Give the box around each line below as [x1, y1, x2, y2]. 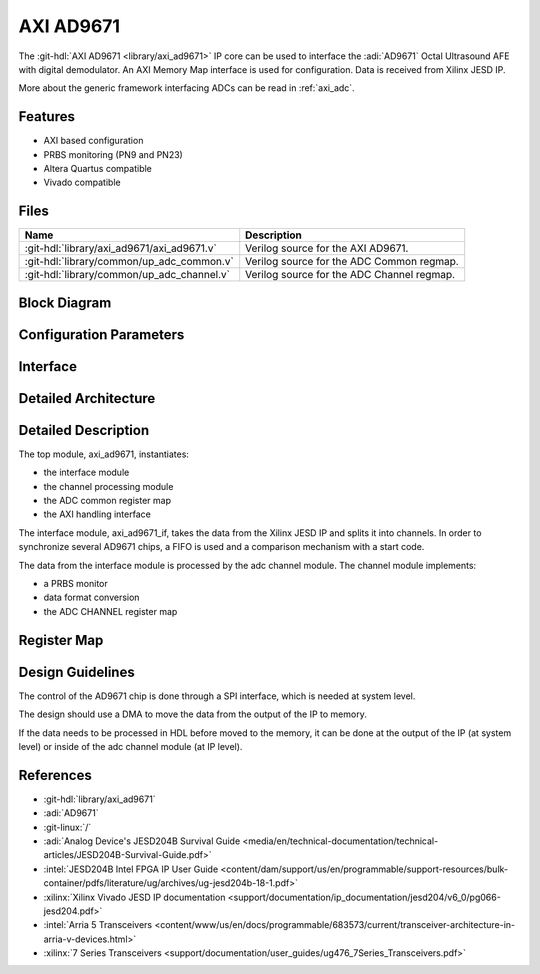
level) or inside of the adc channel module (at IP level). [18, 740, 243, 752]
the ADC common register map [43, 495, 172, 507]
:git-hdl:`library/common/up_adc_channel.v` [24, 268, 230, 282]
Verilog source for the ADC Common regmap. [245, 255, 459, 269]
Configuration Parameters [18, 326, 185, 343]
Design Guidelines [18, 663, 135, 680]
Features [18, 108, 75, 125]
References [18, 766, 92, 784]
